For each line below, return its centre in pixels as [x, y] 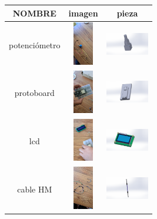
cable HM [35, 189]
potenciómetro [35, 44]
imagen [83, 13]
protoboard [34, 93]
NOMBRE [34, 13]
